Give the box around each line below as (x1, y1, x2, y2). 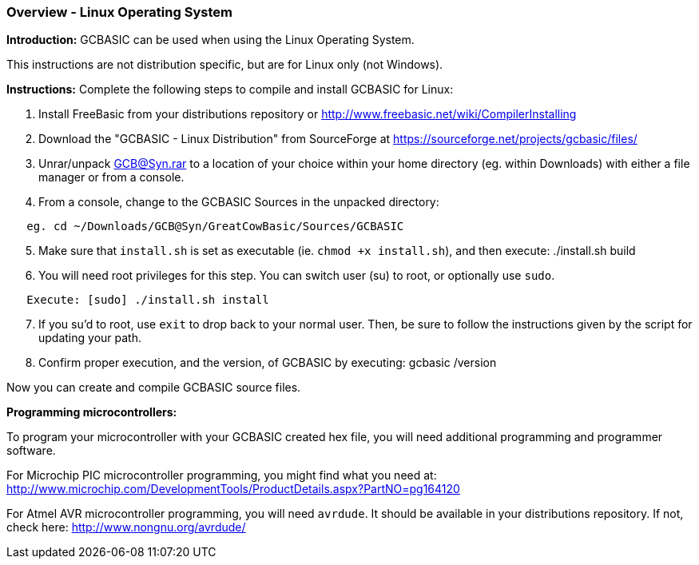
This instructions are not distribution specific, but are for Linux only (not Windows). (6, 58, 443, 72)
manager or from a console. (38, 170, 185, 185)
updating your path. (38, 331, 141, 345)
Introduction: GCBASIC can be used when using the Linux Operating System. (6, 33, 415, 47)
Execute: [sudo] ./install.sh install (26, 293, 269, 307)
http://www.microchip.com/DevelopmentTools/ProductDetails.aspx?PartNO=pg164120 (6, 482, 460, 496)
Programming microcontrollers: (6, 405, 177, 420)
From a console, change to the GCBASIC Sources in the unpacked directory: (38, 195, 439, 209)
